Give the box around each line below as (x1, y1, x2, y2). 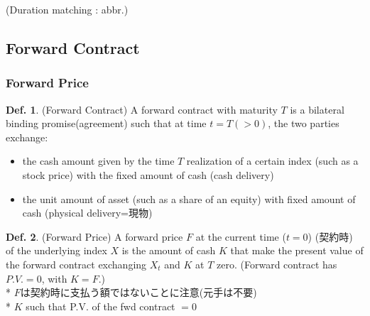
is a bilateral (290, 102, 344, 116)
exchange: (6, 129, 48, 144)
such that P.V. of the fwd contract (26, 298, 175, 313)
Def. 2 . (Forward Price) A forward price (6, 229, 183, 244)
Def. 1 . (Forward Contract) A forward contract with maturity (6, 102, 278, 116)
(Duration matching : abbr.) (6, 2, 129, 16)
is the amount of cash (121, 243, 216, 258)
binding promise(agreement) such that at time (6, 116, 207, 131)
